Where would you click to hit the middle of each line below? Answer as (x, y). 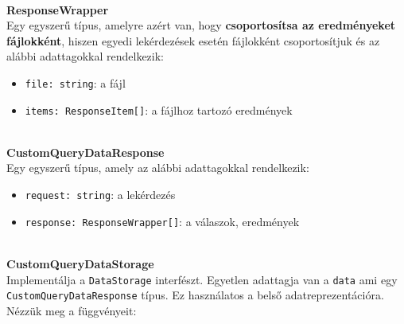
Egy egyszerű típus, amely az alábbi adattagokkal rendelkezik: (158, 168)
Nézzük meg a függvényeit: (72, 310)
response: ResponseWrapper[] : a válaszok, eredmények (162, 221)
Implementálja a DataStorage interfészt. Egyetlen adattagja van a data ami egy (202, 279)
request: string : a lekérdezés (100, 195)
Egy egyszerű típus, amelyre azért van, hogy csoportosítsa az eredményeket (201, 25)
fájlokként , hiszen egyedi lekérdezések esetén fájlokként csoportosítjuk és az (193, 40)
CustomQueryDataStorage (80, 263)
